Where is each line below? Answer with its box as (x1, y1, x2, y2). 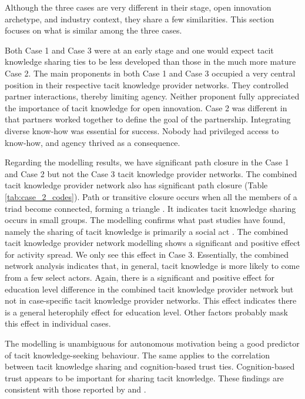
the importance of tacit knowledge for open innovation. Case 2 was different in (5, 101, 287, 114)
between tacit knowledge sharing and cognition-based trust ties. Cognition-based (5, 360, 295, 373)
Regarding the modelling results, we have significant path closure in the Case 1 (5, 156, 289, 168)
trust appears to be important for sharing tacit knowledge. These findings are (5, 371, 284, 384)
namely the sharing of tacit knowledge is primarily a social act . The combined (5, 225, 289, 237)
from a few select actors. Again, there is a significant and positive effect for (5, 271, 274, 284)
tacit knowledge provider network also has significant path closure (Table (5, 179, 268, 191)
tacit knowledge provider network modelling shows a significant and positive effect (5, 237, 300, 249)
